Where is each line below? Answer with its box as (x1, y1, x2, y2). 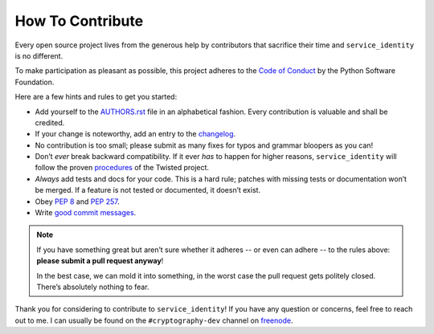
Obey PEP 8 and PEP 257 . (35, 197, 120, 206)
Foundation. (14, 77, 55, 87)
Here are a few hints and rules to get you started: (14, 92, 178, 102)
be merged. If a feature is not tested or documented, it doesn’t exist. (35, 185, 261, 195)
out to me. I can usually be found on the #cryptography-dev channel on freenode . (14, 316, 293, 325)
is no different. (14, 51, 63, 60)
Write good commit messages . (35, 208, 137, 218)
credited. (35, 117, 65, 128)
